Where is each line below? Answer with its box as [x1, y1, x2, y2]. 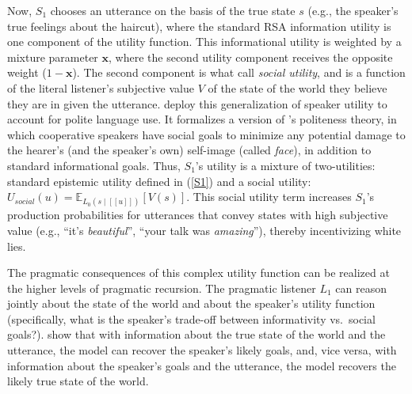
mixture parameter [7, 48, 98, 65]
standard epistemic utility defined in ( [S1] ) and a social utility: [7, 172, 311, 189]
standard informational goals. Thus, [7, 157, 181, 173]
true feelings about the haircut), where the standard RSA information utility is [7, 17, 391, 34]
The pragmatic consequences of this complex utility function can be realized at [7, 264, 390, 281]
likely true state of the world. [7, 373, 149, 389]
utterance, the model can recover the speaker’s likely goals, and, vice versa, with [7, 342, 397, 358]
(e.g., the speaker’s [307, 2, 399, 18]
